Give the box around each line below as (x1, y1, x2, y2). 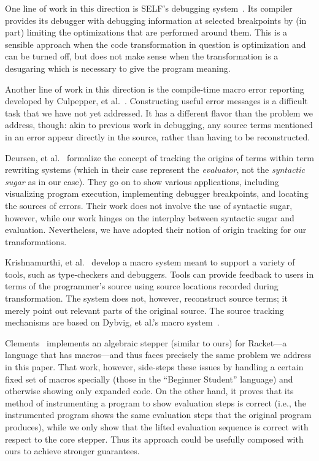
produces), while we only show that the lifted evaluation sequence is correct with (5, 421, 309, 433)
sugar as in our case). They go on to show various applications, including (5, 175, 279, 188)
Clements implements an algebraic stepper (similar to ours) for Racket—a (5, 336, 287, 349)
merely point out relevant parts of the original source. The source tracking (5, 303, 284, 316)
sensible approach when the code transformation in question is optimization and (5, 37, 306, 50)
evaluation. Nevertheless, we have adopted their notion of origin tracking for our (5, 223, 307, 236)
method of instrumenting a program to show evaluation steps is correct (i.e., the (5, 396, 306, 409)
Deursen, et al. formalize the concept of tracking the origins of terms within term (5, 151, 314, 164)
